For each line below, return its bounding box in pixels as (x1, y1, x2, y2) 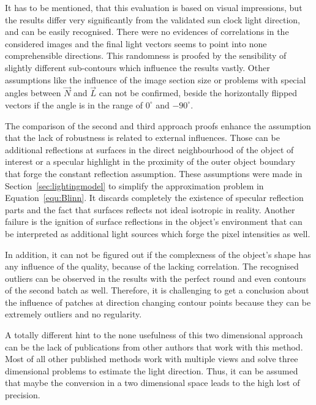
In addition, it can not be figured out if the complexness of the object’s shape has (5, 248, 311, 260)
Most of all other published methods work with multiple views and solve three (5, 352, 298, 365)
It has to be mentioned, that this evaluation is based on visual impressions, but (5, 1, 303, 13)
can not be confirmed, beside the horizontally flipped (99, 86, 298, 99)
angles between (5, 86, 61, 99)
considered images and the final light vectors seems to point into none (5, 37, 267, 50)
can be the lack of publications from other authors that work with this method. (5, 340, 303, 353)
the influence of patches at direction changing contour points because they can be (5, 295, 311, 308)
